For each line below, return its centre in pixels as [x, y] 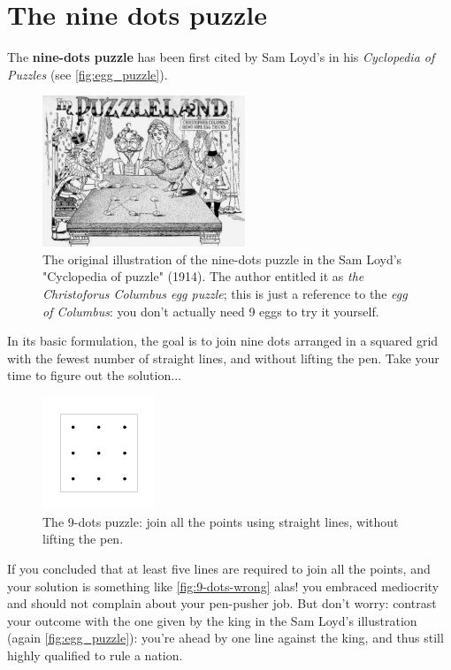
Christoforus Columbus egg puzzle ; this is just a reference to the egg [225, 294]
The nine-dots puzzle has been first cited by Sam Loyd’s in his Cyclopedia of [221, 57]
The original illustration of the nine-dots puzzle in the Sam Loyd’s [222, 259]
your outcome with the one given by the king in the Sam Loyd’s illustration [212, 620]
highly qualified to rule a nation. [95, 655]
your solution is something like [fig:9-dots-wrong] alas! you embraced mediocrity [223, 586]
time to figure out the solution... [94, 375]
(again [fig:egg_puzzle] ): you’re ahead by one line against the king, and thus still [225, 638]
